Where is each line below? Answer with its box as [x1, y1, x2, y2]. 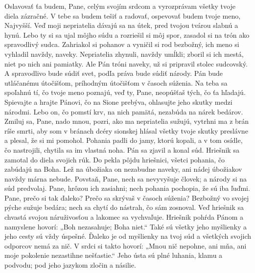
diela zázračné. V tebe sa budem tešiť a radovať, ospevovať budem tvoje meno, [4, 10, 241, 21]
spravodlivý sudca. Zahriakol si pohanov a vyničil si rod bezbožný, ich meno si [4, 39, 239, 49]
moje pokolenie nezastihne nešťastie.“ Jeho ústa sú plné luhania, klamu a [4, 250, 223, 260]
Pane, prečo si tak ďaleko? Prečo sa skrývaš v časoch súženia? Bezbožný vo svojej [4, 192, 249, 203]
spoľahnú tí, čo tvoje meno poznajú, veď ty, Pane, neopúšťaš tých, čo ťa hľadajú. [4, 87, 246, 97]
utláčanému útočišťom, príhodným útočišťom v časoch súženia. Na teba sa [4, 77, 228, 88]
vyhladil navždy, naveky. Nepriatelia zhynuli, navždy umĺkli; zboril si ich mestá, [4, 48, 244, 59]
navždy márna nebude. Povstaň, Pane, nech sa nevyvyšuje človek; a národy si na [4, 173, 247, 183]
